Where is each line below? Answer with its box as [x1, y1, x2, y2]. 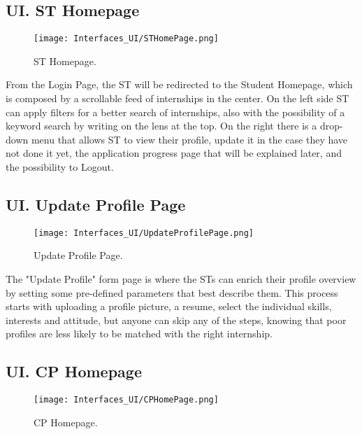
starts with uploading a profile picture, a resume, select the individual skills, [6, 299, 332, 314]
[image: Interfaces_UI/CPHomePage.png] [34, 395, 219, 405]
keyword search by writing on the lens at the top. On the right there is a [6, 118, 317, 133]
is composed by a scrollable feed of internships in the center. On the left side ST [6, 91, 349, 106]
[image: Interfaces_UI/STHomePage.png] [34, 34, 219, 44]
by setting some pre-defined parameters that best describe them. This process [6, 285, 338, 300]
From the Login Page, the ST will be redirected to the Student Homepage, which [6, 77, 353, 92]
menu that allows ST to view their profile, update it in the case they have [31, 132, 348, 146]
